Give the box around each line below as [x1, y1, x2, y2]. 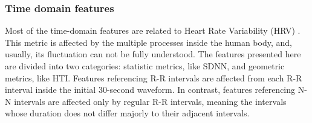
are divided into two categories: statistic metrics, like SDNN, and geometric [5, 60, 285, 72]
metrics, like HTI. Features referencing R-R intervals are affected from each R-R [5, 71, 302, 84]
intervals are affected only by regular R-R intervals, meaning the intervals [14, 95, 287, 107]
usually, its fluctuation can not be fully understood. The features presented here [5, 48, 301, 60]
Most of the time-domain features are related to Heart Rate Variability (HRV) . [5, 24, 301, 37]
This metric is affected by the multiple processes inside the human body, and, [5, 36, 292, 48]
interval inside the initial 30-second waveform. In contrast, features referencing [5, 83, 296, 96]
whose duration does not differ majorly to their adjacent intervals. [5, 107, 250, 119]
